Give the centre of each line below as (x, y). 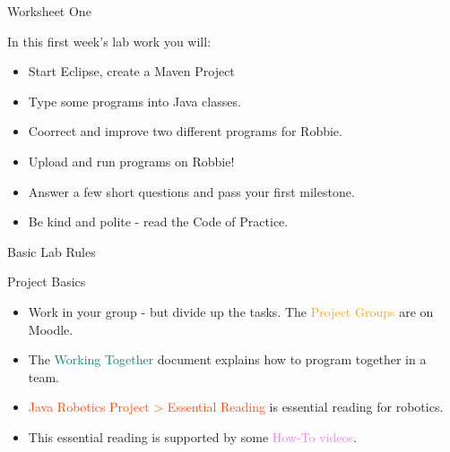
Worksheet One (49, 11)
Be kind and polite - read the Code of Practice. (158, 222)
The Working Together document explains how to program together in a (227, 359)
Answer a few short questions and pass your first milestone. (191, 191)
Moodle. (51, 329)
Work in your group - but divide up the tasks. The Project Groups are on (231, 311)
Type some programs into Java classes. (134, 101)
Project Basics (47, 281)
